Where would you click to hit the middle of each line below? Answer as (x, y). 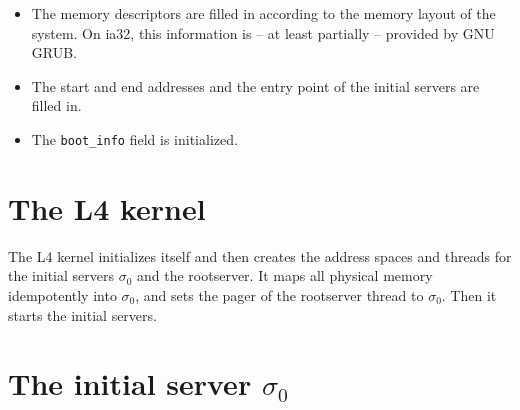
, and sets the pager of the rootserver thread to (279, 294)
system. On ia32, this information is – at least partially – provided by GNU (263, 32)
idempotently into (62, 294)
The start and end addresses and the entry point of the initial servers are (255, 85)
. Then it (469, 294)
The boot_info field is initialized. (134, 138)
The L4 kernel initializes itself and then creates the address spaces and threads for (260, 255)
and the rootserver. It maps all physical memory (285, 275)
